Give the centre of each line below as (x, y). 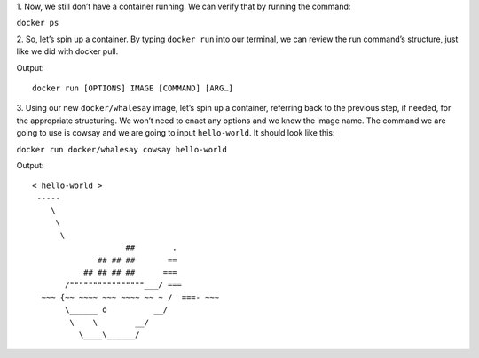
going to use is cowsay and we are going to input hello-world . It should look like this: (176, 133)
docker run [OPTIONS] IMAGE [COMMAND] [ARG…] (133, 88)
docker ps (38, 23)
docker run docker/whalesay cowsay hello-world (122, 149)
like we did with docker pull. (67, 51)
